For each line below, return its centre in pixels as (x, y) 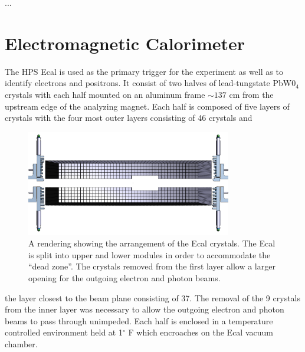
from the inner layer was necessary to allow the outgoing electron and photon (145, 309)
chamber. (21, 343)
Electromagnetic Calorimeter (125, 43)
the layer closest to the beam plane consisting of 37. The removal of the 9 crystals (153, 297)
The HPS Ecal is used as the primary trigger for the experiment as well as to (144, 71)
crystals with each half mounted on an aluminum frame (105, 94)
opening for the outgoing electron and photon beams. (124, 277)
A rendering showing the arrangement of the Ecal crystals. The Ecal (152, 243)
